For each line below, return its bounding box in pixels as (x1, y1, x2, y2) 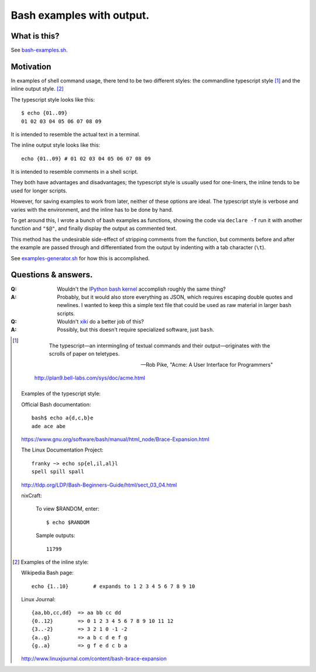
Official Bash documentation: (21, 401, 91, 408)
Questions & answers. (11, 270, 93, 280)
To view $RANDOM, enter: (36, 505, 99, 512)
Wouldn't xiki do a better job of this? (57, 318, 145, 325)
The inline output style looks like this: (11, 142, 101, 149)
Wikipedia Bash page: (21, 569, 74, 576)
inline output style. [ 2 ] (11, 85, 64, 92)
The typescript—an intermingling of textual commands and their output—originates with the (49, 342, 270, 349)
